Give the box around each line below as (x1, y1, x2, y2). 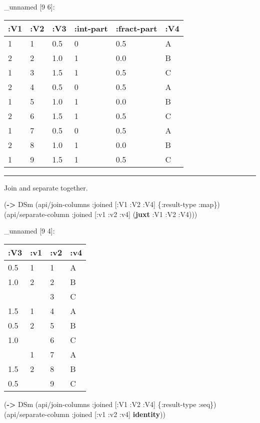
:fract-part (115, 22, 157, 34)
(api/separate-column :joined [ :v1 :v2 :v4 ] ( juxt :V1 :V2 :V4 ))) (4, 208, 197, 219)
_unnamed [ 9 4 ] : (4, 225, 55, 236)
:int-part (74, 22, 108, 34)
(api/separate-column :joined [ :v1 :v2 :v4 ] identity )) (4, 408, 165, 419)
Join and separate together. (4, 182, 88, 192)
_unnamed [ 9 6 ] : (4, 1, 55, 11)
